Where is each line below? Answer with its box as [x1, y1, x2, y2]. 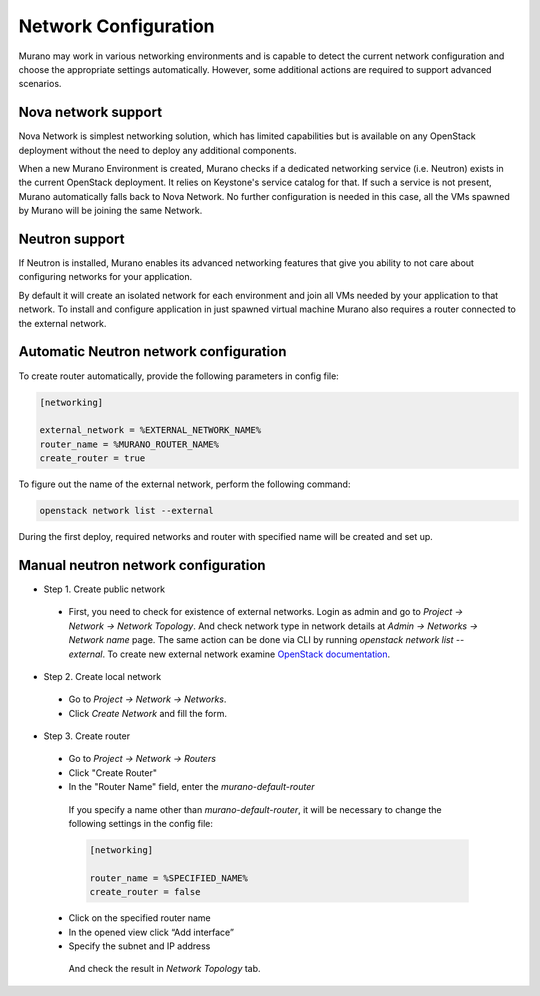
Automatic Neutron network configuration [18, 343, 287, 360]
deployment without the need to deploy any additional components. [18, 144, 297, 156]
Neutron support [18, 231, 125, 247]
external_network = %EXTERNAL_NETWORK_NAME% [39, 425, 262, 436]
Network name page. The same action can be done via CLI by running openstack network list [68, 634, 454, 646]
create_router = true [39, 453, 146, 464]
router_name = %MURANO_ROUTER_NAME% [39, 438, 220, 450]
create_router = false [89, 886, 201, 898]
